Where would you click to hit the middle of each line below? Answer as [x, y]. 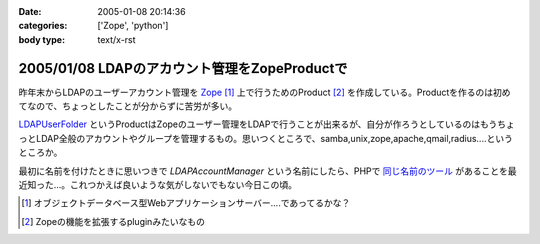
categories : [43, 26]
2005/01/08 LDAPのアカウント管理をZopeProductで [183, 68]
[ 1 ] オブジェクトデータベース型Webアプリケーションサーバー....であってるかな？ [186, 203]
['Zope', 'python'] [133, 26]
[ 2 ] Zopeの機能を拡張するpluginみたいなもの [113, 221]
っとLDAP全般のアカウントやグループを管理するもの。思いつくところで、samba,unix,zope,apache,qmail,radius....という [266, 138]
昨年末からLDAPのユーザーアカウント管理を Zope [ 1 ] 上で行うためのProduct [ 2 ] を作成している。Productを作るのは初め [264, 92]
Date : [30, 11]
